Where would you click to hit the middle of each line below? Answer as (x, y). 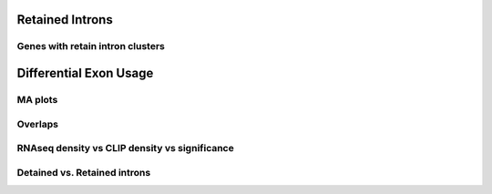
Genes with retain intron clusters (91, 46)
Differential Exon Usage (85, 73)
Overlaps (38, 124)
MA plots (37, 99)
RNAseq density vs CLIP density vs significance (125, 148)
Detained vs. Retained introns (84, 172)
